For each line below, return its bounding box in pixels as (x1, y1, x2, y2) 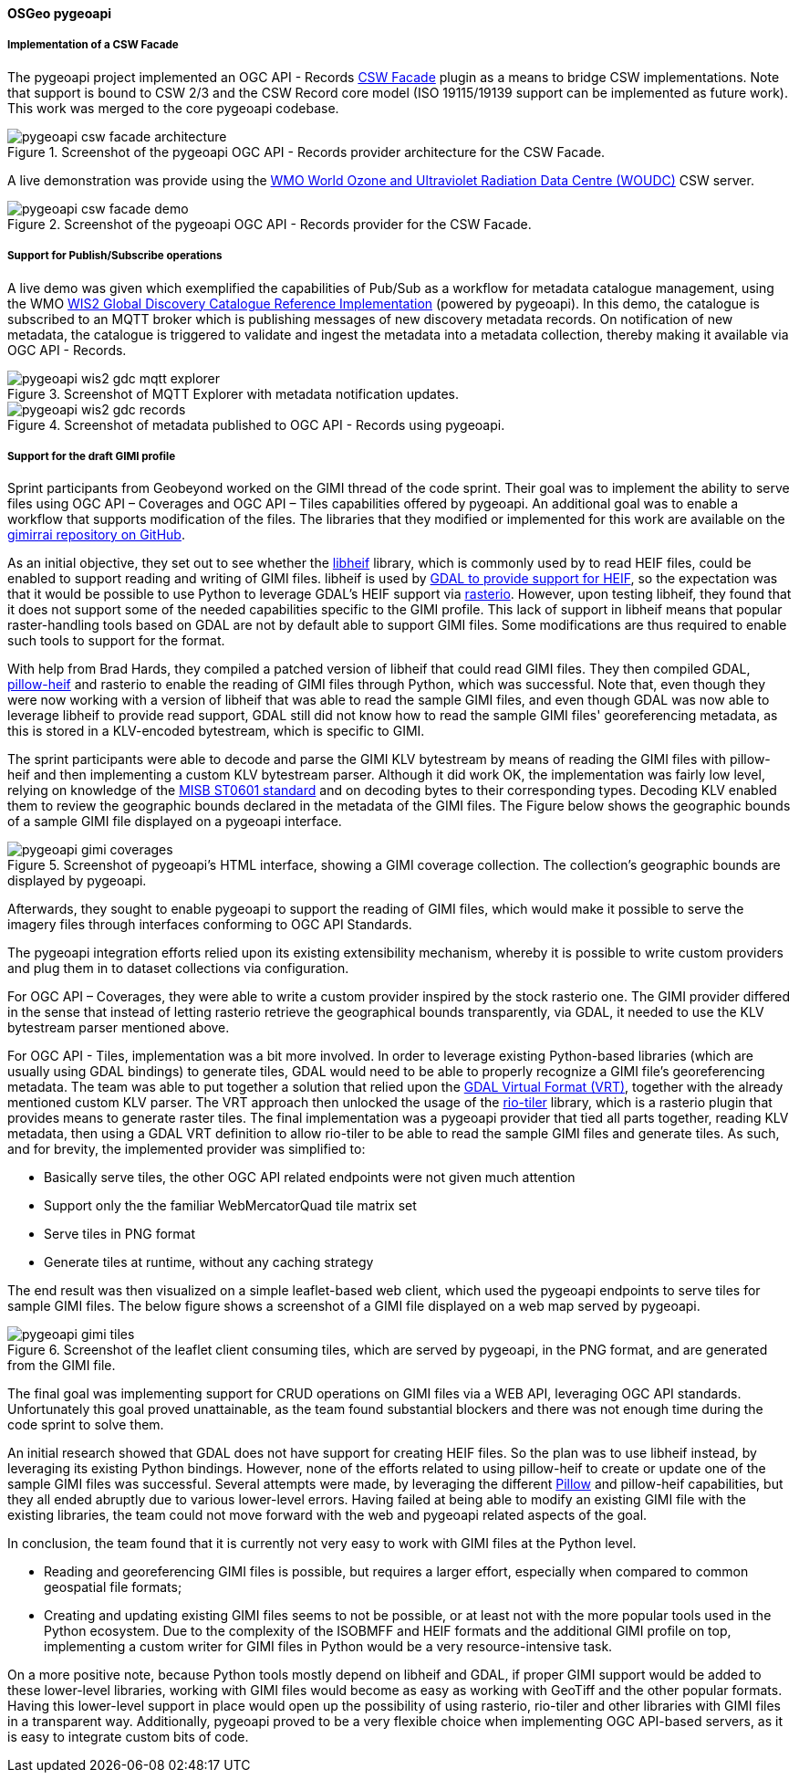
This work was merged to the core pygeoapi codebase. (7, 99, 339, 116)
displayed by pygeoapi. (7, 873, 147, 889)
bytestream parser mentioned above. (7, 1020, 230, 1036)
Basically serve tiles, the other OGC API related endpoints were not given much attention (44, 1169, 576, 1186)
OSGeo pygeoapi (7, 5, 112, 21)
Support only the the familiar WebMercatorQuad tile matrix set (44, 1198, 417, 1214)
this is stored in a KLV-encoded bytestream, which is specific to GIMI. (7, 723, 425, 739)
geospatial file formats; (44, 1579, 182, 1596)
